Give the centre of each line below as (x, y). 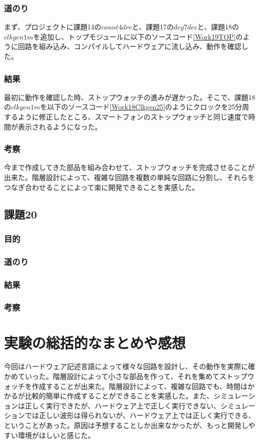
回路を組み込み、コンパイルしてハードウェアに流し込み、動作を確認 (129, 46)
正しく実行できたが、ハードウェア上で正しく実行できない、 (123, 405)
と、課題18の (218, 27)
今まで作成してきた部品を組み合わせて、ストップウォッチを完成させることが (129, 167)
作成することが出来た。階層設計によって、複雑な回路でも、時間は (139, 386)
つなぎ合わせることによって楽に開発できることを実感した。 (102, 187)
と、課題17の (153, 27)
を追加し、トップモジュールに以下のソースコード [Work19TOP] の (138, 36)
